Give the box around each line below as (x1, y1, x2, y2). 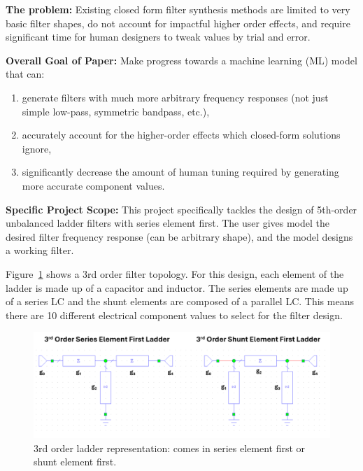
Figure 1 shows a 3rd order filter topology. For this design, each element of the (6, 266, 344, 281)
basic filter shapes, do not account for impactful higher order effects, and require (6, 15, 350, 30)
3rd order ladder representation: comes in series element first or (34, 440, 306, 455)
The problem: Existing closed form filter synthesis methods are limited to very (6, 2, 350, 16)
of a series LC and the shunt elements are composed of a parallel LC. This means (6, 294, 354, 309)
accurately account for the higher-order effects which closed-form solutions (22, 127, 341, 142)
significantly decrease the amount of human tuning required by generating (22, 164, 339, 179)
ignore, (22, 141, 52, 155)
